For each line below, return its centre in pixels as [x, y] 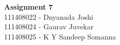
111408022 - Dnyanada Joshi [49, 16]
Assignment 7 [29, 7]
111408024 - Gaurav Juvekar [49, 27]
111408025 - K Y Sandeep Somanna [60, 36]
